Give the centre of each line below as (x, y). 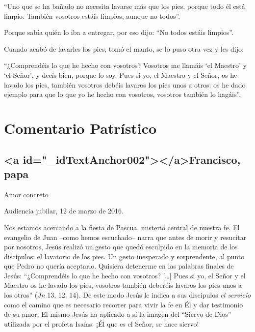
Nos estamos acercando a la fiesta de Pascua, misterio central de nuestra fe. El (122, 227)
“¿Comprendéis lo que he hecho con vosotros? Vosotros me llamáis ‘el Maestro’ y (125, 65)
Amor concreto (26, 194)
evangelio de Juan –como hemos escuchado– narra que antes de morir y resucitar (125, 237)
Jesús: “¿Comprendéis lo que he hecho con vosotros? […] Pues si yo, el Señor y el (125, 275)
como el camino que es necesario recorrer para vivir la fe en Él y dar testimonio (124, 304)
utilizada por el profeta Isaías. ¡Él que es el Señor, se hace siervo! (102, 323)
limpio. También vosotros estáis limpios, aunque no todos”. (92, 15)
